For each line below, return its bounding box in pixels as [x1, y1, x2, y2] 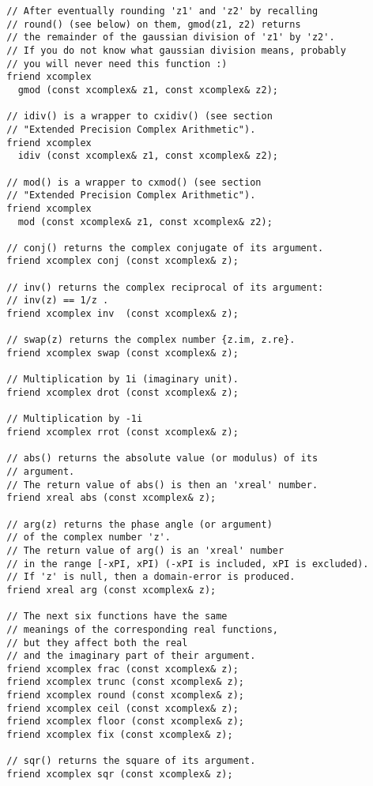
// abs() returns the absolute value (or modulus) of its [6, 453, 318, 464]
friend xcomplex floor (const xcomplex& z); [6, 716, 244, 728]
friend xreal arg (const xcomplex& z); [6, 584, 217, 596]
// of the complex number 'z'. [6, 532, 171, 543]
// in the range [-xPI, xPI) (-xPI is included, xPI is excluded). [6, 558, 369, 570]
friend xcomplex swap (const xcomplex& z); [6, 348, 239, 359]
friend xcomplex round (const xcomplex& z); [6, 690, 244, 701]
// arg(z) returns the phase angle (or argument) [6, 518, 273, 530]
